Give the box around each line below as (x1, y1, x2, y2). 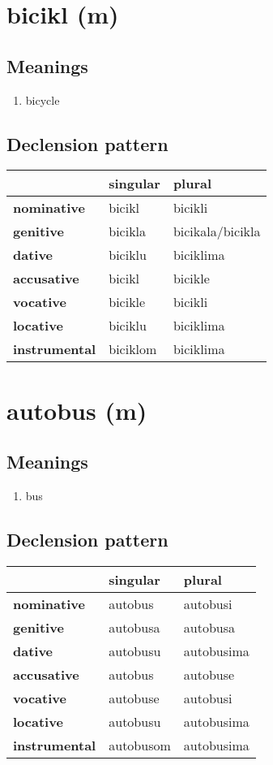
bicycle (25, 91, 60, 108)
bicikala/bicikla (173, 222, 261, 241)
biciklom (109, 339, 157, 359)
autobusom (109, 735, 171, 754)
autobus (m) (6, 393, 147, 426)
